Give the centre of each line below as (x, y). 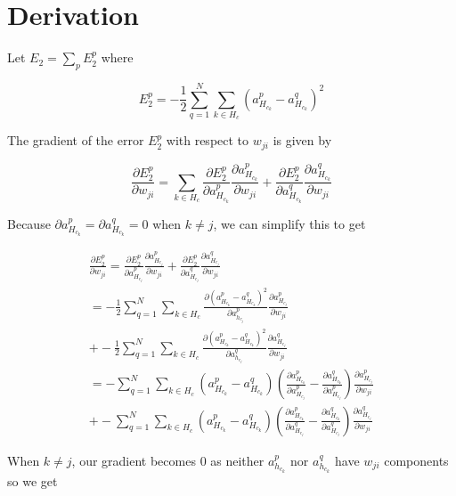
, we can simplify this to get (289, 223)
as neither (237, 460)
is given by (302, 140)
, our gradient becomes (134, 460)
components (416, 460)
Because (29, 223)
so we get (33, 481)
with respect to (208, 140)
